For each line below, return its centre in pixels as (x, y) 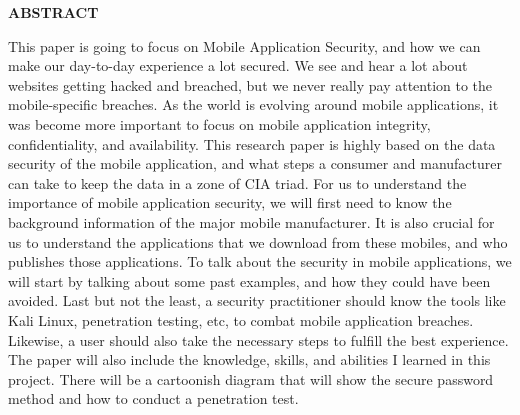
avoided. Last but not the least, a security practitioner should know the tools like (257, 300)
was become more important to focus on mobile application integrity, (219, 123)
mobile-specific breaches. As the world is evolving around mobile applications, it (253, 104)
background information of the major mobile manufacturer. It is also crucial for (251, 221)
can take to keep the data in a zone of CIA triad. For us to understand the (237, 182)
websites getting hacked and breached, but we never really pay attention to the (250, 84)
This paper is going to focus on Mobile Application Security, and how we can (244, 45)
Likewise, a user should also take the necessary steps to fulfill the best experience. (258, 339)
